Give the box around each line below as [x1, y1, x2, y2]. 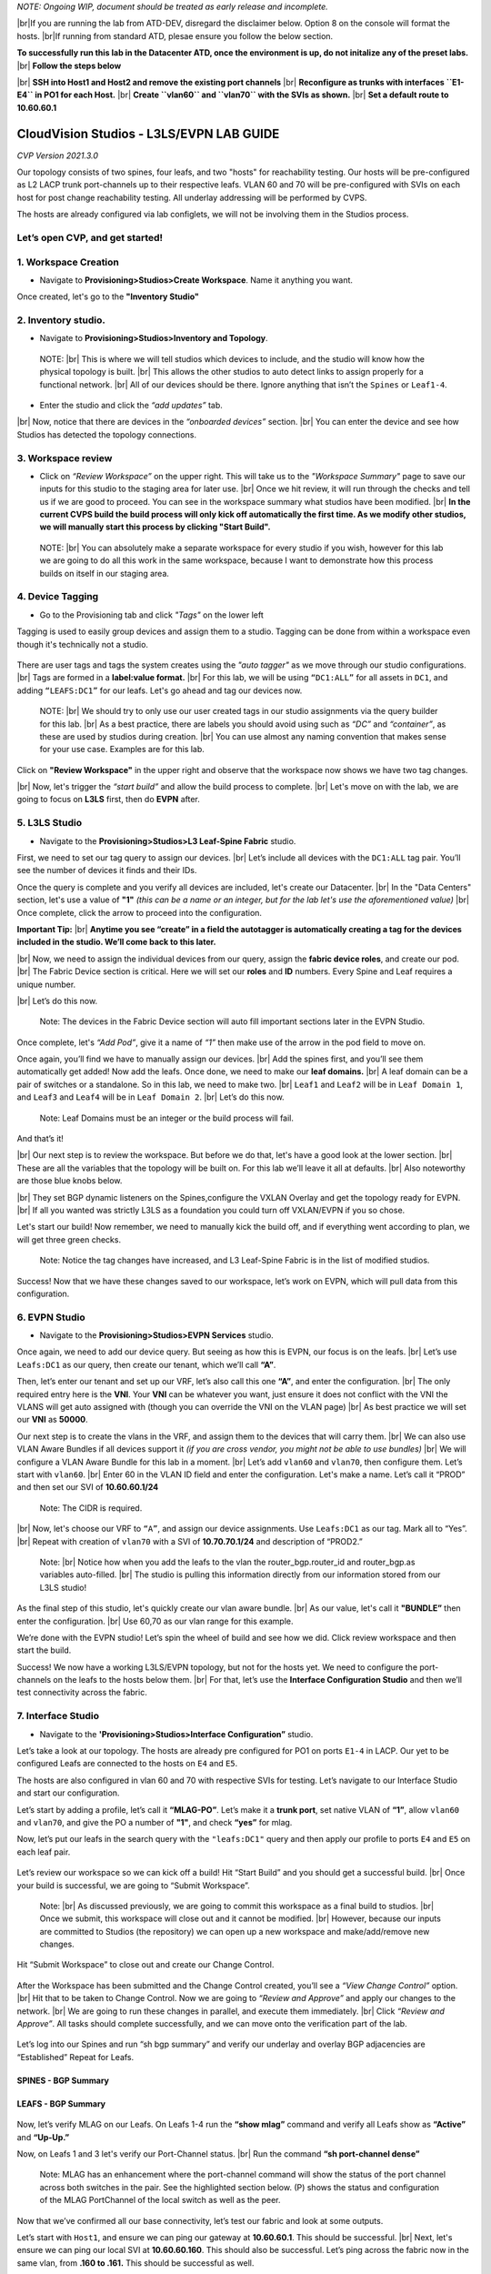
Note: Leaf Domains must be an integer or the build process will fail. [39, 1112, 295, 1123]
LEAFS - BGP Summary [16, 2098, 106, 2109]
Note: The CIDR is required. [39, 1502, 143, 1514]
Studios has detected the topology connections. [16, 428, 197, 440]
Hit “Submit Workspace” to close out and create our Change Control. [16, 1959, 275, 1970]
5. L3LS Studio [16, 817, 82, 830]
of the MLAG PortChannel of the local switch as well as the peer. [39, 2195, 281, 2206]
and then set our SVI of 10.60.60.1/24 [16, 1482, 159, 1493]
